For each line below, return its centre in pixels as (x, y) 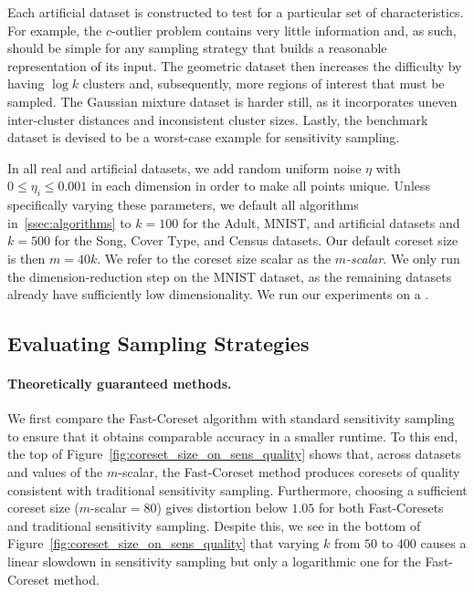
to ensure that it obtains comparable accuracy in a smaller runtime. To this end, (233, 436)
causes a (443, 543)
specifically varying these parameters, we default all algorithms (183, 205)
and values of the (55, 472)
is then (26, 258)
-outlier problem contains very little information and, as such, (284, 30)
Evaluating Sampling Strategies (158, 343)
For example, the (55, 30)
